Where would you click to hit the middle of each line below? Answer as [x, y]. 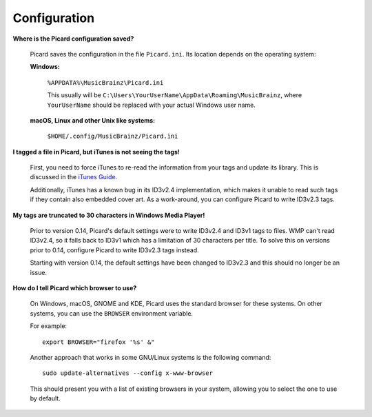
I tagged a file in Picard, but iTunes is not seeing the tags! [96, 152]
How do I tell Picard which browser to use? [75, 288]
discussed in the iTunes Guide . [73, 177]
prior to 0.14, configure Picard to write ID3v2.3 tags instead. [114, 250]
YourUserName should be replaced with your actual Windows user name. [152, 105]
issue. [39, 272]
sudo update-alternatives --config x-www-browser [128, 373]
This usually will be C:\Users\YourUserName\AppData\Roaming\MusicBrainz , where [175, 95]
